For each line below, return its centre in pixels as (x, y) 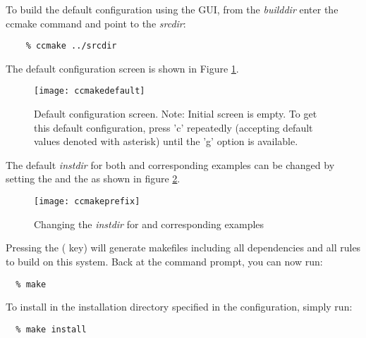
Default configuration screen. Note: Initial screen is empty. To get (176, 114)
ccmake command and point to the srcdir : (96, 23)
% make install (51, 329)
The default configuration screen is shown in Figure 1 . (122, 68)
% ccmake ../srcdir (71, 46)
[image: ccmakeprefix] (87, 202)
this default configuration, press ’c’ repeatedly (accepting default (173, 127)
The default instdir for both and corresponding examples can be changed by (170, 164)
